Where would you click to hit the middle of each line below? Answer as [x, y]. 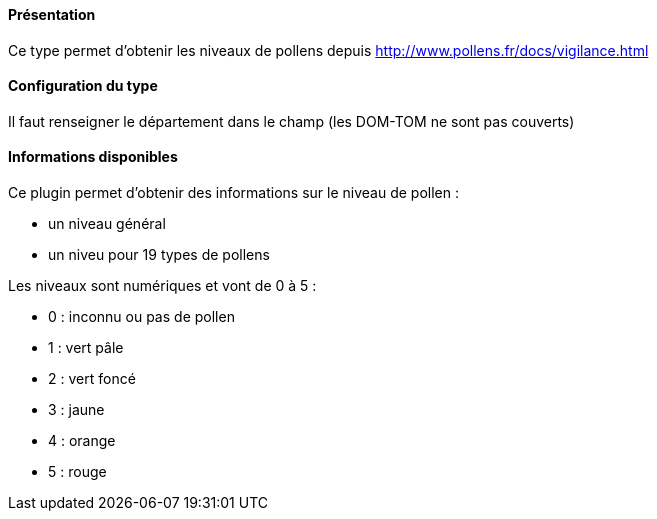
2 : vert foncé [92, 379]
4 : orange [82, 441]
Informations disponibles [93, 157]
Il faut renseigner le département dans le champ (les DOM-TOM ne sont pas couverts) [291, 121]
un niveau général [107, 224]
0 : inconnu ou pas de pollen [141, 317]
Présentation [52, 14]
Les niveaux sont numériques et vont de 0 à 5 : [162, 286]
